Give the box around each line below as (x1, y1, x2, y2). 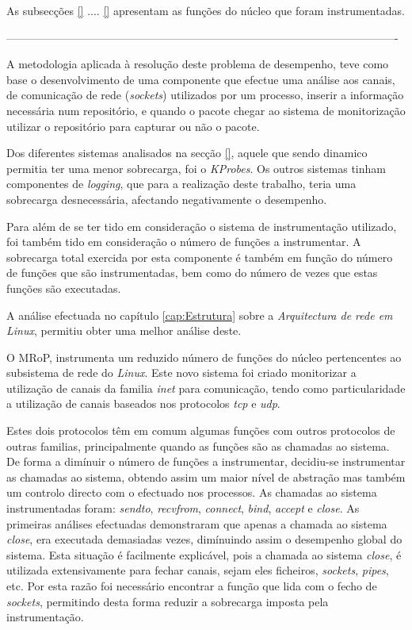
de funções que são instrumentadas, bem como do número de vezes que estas (6, 264, 378, 281)
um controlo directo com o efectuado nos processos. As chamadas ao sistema (6, 484, 377, 501)
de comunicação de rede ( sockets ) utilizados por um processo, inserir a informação (6, 86, 404, 103)
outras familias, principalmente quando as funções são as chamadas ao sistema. (6, 437, 390, 454)
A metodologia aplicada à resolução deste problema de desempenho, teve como (6, 56, 389, 72)
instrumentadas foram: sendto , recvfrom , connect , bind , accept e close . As (6, 500, 360, 517)
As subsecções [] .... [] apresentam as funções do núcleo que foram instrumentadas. (6, 2, 405, 18)
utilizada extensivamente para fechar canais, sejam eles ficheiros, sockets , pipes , (6, 562, 389, 578)
